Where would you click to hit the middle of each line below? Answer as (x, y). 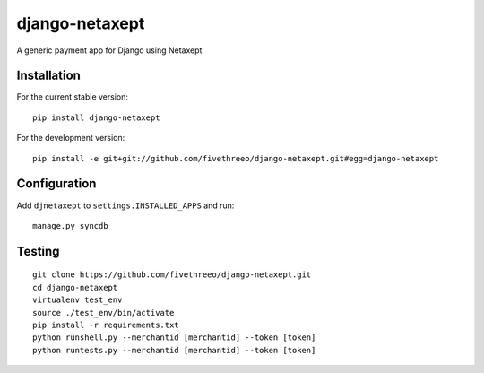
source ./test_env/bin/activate (104, 312)
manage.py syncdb (70, 226)
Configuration (56, 184)
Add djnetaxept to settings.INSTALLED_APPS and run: (125, 205)
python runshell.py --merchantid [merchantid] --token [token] (174, 338)
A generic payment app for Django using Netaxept (109, 50)
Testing (38, 251)
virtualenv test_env (78, 300)
